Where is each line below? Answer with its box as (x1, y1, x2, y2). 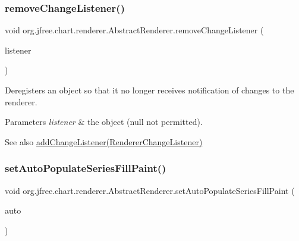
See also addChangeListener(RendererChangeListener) (5, 135, 203, 148)
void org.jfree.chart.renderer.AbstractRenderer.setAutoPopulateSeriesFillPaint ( (5, 184, 295, 196)
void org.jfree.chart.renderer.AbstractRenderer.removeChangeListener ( (5, 24, 264, 36)
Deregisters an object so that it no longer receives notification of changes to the (5, 84, 294, 96)
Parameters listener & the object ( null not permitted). (5, 115, 203, 128)
